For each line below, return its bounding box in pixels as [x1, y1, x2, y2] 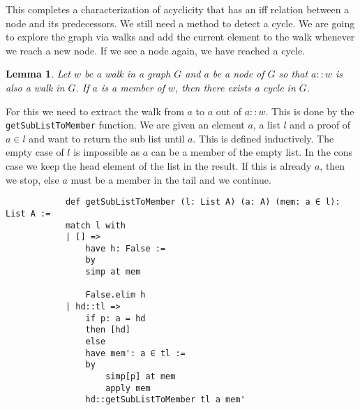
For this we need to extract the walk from [6, 103, 184, 118]
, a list [253, 117, 280, 132]
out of [216, 103, 241, 118]
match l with [65, 220, 126, 230]
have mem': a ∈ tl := [85, 348, 186, 358]
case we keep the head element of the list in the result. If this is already [6, 159, 312, 173]
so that [278, 66, 308, 81]
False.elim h [85, 290, 146, 300]
